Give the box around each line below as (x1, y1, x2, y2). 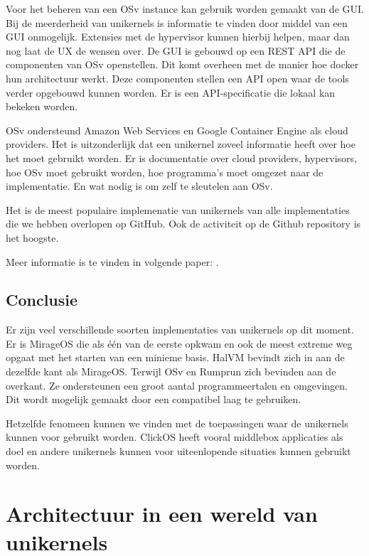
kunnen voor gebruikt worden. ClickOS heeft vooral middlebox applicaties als (6, 429, 343, 444)
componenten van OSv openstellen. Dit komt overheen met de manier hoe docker (6, 57, 359, 72)
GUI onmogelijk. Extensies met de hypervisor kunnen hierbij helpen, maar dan (6, 29, 350, 44)
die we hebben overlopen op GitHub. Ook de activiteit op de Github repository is (6, 216, 361, 231)
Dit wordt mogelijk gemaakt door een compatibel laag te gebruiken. (6, 392, 301, 407)
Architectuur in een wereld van (6, 499, 318, 528)
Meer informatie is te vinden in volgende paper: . (6, 254, 219, 269)
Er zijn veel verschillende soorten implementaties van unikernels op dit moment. (6, 322, 354, 337)
